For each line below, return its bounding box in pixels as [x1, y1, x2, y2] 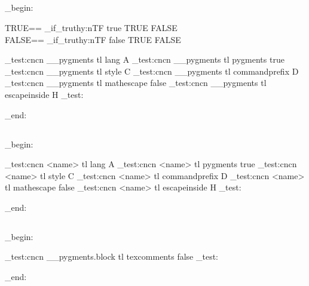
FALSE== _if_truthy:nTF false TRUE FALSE [5, 33, 181, 45]
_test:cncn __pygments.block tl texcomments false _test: [5, 250, 218, 263]
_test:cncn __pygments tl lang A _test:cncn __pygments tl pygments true [5, 53, 284, 66]
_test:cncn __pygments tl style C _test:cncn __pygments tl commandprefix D [5, 64, 299, 77]
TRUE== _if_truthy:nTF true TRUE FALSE [5, 21, 178, 33]
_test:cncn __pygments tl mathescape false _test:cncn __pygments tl [5, 76, 267, 89]
